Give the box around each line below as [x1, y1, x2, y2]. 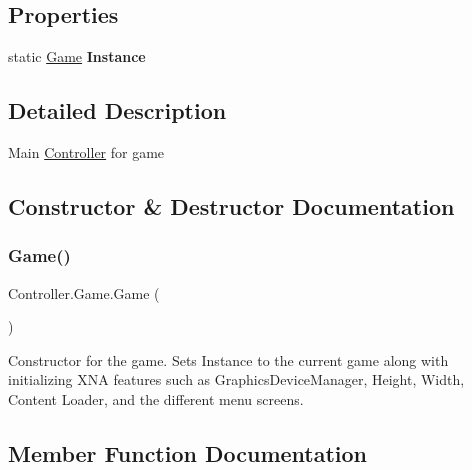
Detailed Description [8, 95, 227, 126]
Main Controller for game [8, 142, 165, 162]
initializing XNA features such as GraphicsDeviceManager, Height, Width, [8, 369, 465, 390]
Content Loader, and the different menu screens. [8, 388, 304, 409]
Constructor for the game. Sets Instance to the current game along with [8, 349, 449, 370]
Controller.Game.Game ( [8, 282, 160, 303]
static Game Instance [8, 46, 146, 67]
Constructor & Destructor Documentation [8, 190, 455, 221]
